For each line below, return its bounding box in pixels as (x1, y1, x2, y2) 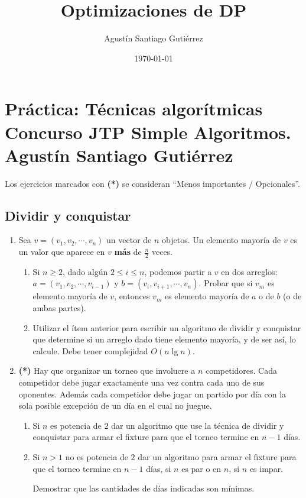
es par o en (181, 462, 222, 474)
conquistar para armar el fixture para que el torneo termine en (32, 431, 259, 443)
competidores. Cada (205, 364, 278, 377)
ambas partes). (32, 302, 86, 314)
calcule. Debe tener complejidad (32, 344, 148, 357)
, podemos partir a (144, 265, 212, 277)
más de (114, 245, 142, 258)
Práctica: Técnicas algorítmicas (5, 96, 263, 121)
